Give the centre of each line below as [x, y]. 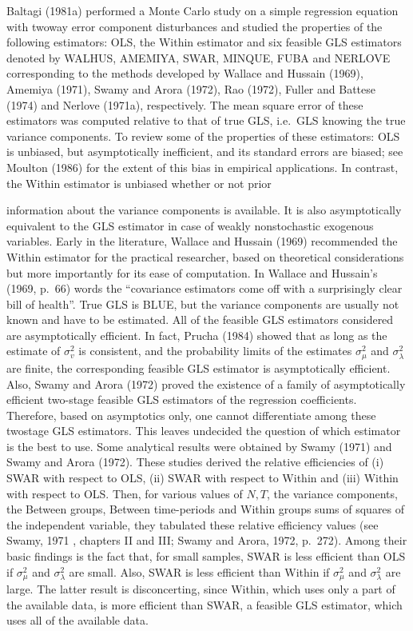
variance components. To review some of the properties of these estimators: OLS [203, 136]
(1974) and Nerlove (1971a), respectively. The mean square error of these [185, 104]
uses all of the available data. [77, 620]
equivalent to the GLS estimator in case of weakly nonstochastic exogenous [190, 225]
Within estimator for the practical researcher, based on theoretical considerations [205, 256]
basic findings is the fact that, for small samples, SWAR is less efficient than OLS [206, 556]
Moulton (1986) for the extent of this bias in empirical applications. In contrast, [203, 167]
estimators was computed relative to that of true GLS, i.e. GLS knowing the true [206, 120]
